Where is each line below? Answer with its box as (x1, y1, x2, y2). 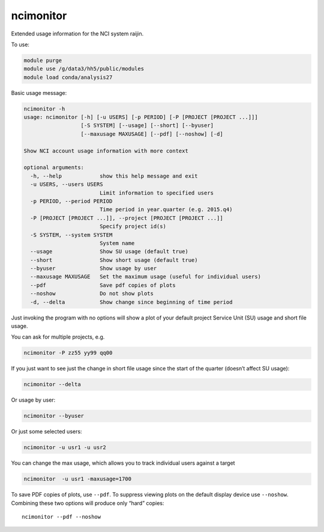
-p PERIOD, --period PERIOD (30, 198, 113, 204)
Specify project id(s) (99, 223, 166, 230)
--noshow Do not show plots (30, 290, 154, 297)
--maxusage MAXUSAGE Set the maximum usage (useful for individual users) (30, 273, 261, 280)
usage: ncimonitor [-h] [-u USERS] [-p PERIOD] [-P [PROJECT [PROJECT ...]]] (23, 114, 258, 121)
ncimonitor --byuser (23, 413, 84, 420)
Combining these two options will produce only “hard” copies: (11, 499, 164, 507)
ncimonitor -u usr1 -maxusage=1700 (23, 476, 132, 483)
